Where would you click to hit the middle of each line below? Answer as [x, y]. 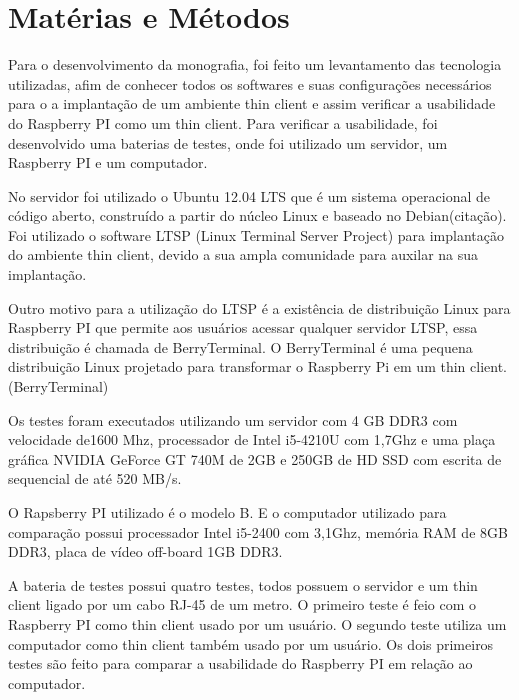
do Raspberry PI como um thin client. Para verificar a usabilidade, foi [223, 122]
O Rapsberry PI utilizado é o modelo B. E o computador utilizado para [227, 512]
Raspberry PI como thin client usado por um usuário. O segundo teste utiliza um [257, 623]
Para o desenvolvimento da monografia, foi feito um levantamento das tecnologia [255, 64]
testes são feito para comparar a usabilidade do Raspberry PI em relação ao [240, 663]
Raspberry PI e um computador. [108, 162]
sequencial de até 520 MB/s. [95, 478]
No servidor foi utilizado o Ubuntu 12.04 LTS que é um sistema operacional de [249, 195]
